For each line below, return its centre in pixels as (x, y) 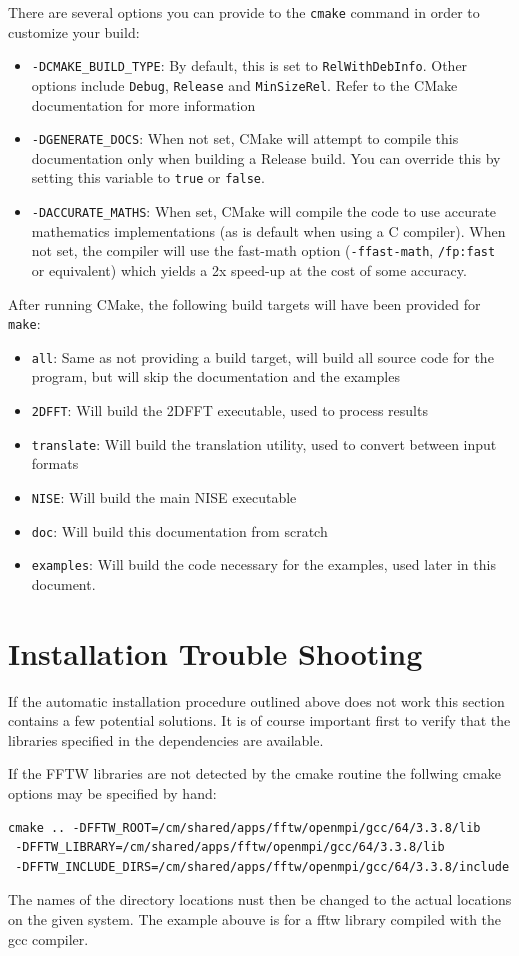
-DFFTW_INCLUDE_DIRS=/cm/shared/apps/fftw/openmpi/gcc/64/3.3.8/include (262, 866)
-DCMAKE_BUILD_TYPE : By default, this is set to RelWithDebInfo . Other (249, 65)
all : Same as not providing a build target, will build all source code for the (262, 356)
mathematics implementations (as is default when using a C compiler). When (268, 230)
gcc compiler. (48, 938)
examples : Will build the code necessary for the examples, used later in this (263, 564)
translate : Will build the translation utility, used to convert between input (264, 443)
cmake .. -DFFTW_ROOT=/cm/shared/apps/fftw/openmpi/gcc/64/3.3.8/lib (244, 827)
